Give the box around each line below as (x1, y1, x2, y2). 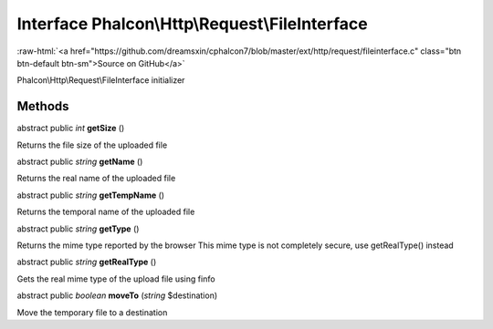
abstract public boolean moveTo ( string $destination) (16, 290, 218, 301)
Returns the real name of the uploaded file (16, 173, 176, 184)
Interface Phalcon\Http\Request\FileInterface (16, 14, 369, 34)
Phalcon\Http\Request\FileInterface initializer (16, 75, 185, 86)
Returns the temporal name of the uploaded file (16, 206, 195, 218)
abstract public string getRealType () (16, 256, 157, 268)
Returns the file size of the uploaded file (16, 139, 168, 150)
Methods (16, 98, 69, 114)
